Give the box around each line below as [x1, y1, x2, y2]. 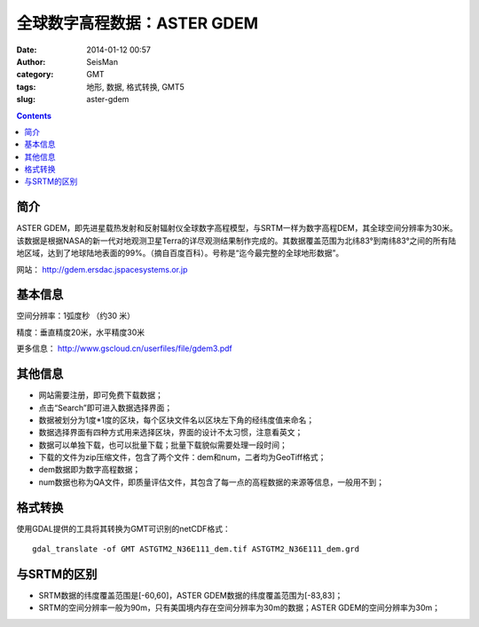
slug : [16, 94, 35, 105]
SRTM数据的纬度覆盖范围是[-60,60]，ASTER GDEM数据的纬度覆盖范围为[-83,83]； [38, 591, 343, 601]
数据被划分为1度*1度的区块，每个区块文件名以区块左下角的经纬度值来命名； [38, 414, 315, 425]
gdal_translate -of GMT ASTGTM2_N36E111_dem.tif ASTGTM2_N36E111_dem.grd [32, 544, 360, 554]
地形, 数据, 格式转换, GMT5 [86, 81, 185, 92]
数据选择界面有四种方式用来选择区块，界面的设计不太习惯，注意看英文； [38, 427, 303, 438]
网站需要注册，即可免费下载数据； [38, 390, 163, 401]
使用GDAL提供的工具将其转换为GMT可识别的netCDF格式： [16, 523, 231, 534]
